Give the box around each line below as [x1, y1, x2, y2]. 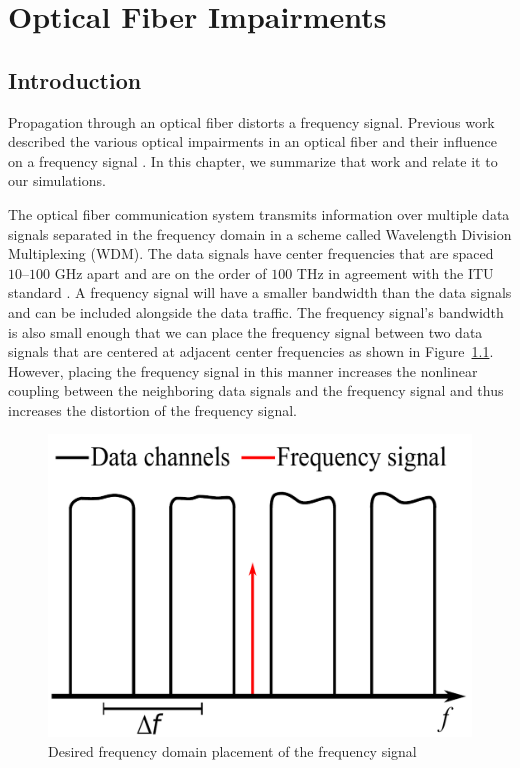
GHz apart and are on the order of [54, 262, 267, 283]
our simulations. [8, 170, 106, 191]
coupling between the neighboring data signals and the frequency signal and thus [8, 380, 504, 401]
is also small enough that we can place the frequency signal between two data [8, 321, 483, 342]
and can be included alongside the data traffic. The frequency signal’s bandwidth [8, 301, 504, 322]
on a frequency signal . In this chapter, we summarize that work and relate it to [8, 150, 498, 171]
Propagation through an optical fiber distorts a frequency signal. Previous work [8, 111, 495, 132]
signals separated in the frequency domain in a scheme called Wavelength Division [8, 223, 512, 244]
